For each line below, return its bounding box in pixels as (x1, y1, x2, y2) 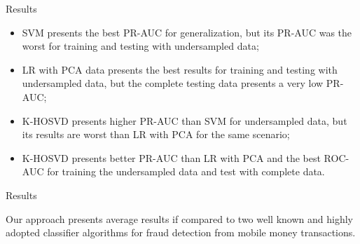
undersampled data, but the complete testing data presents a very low (22, 76, 324, 90)
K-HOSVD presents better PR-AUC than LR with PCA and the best (22, 150, 321, 165)
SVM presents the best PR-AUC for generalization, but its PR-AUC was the (22, 25, 352, 39)
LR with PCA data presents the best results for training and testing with (22, 62, 338, 76)
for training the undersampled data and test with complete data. (47, 164, 325, 179)
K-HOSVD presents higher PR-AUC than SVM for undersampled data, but (22, 113, 347, 128)
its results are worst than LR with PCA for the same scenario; (22, 127, 290, 142)
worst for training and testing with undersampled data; (22, 39, 259, 53)
